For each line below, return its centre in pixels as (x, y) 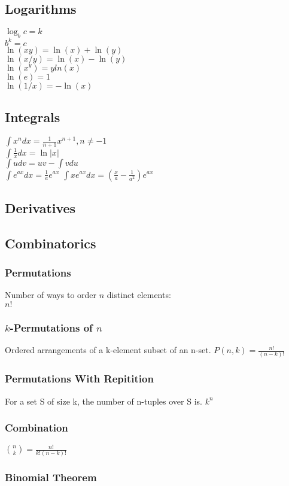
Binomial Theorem (51, 477)
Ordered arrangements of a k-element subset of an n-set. (108, 350)
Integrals (33, 116)
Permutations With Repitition (79, 379)
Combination (36, 428)
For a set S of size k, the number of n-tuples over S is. (104, 401)
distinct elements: (139, 295)
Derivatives (40, 207)
